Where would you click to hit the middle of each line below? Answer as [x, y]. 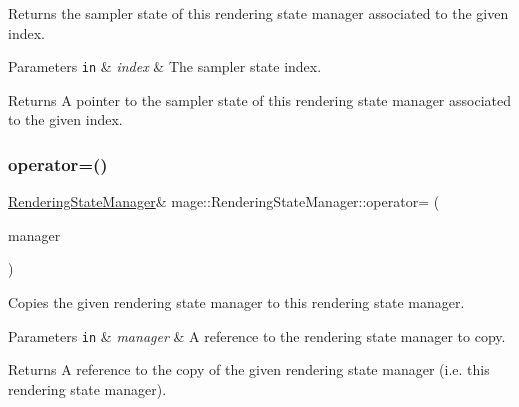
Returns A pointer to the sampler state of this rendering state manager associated [259, 99]
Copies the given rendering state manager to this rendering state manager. [236, 302]
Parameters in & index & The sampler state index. [165, 66]
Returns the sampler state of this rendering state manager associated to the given [258, 13]
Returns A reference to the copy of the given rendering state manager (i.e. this [249, 369]
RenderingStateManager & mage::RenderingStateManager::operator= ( [224, 201]
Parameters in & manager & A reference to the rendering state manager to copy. [257, 335]
